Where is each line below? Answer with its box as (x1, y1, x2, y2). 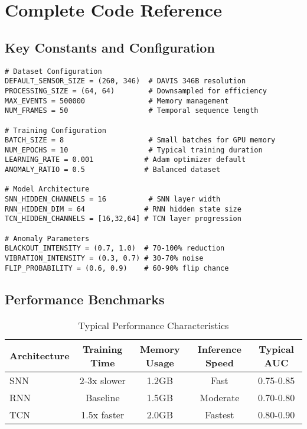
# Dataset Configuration (5, 67, 102, 76)
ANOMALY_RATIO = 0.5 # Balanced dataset (5, 165, 221, 174)
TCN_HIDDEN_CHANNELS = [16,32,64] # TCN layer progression (5, 214, 241, 223)
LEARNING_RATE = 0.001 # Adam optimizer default (5, 155, 246, 164)
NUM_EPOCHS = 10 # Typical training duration (5, 145, 263, 154)
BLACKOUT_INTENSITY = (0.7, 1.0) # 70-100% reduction (5, 244, 225, 253)
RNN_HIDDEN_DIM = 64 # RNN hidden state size (5, 204, 241, 213)
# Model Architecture (5, 185, 90, 194)
